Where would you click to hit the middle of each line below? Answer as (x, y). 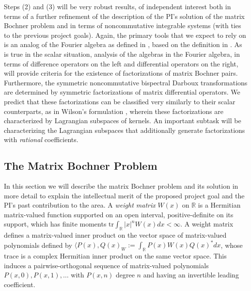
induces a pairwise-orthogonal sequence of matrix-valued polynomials (106, 265)
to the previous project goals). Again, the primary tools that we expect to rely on (125, 35)
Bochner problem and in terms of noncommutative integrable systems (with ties (123, 25)
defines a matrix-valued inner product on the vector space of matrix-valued (115, 235)
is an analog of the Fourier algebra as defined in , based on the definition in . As (123, 44)
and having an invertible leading (191, 275)
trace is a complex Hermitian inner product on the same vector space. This (115, 256)
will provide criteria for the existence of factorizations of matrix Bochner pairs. (121, 73)
